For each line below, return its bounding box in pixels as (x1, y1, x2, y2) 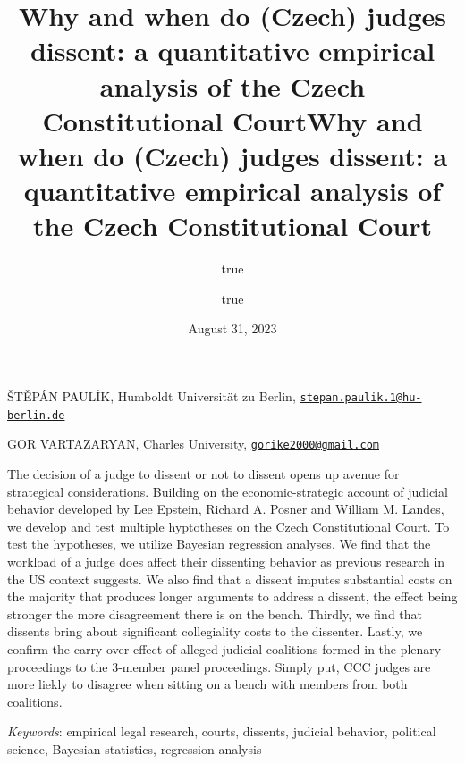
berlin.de (7, 408, 65, 422)
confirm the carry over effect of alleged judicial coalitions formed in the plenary (7, 639, 442, 658)
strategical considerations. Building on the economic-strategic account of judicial (7, 482, 448, 500)
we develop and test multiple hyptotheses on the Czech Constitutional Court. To (7, 516, 450, 535)
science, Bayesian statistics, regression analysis (7, 739, 262, 758)
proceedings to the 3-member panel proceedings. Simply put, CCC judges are (7, 657, 431, 676)
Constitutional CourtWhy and (42, 102, 423, 139)
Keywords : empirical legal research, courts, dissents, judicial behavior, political (7, 722, 436, 741)
